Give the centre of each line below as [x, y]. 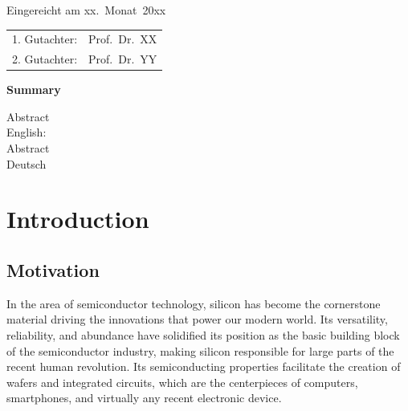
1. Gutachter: [45, 39]
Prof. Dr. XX [123, 39]
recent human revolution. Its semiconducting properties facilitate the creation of [204, 366]
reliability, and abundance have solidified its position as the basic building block [203, 335]
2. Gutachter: [45, 59]
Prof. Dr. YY [123, 59]
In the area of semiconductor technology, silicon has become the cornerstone [194, 303]
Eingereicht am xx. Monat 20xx [86, 10]
